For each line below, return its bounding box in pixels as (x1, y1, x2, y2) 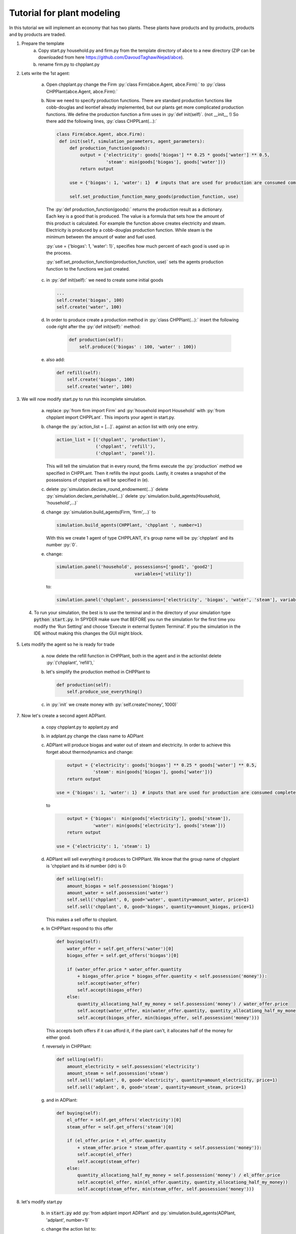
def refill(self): (56, 370, 101, 375)
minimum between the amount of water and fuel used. (46, 234, 156, 240)
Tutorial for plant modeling (9, 7, 120, 18)
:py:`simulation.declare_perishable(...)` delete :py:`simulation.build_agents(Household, (46, 493, 221, 499)
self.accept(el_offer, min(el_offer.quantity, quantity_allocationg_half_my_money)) (77, 1179, 288, 1185)
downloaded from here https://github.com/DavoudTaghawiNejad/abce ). (38, 54, 185, 60)
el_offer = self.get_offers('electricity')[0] (67, 1117, 182, 1123)
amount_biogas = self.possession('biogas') (67, 883, 174, 888)
